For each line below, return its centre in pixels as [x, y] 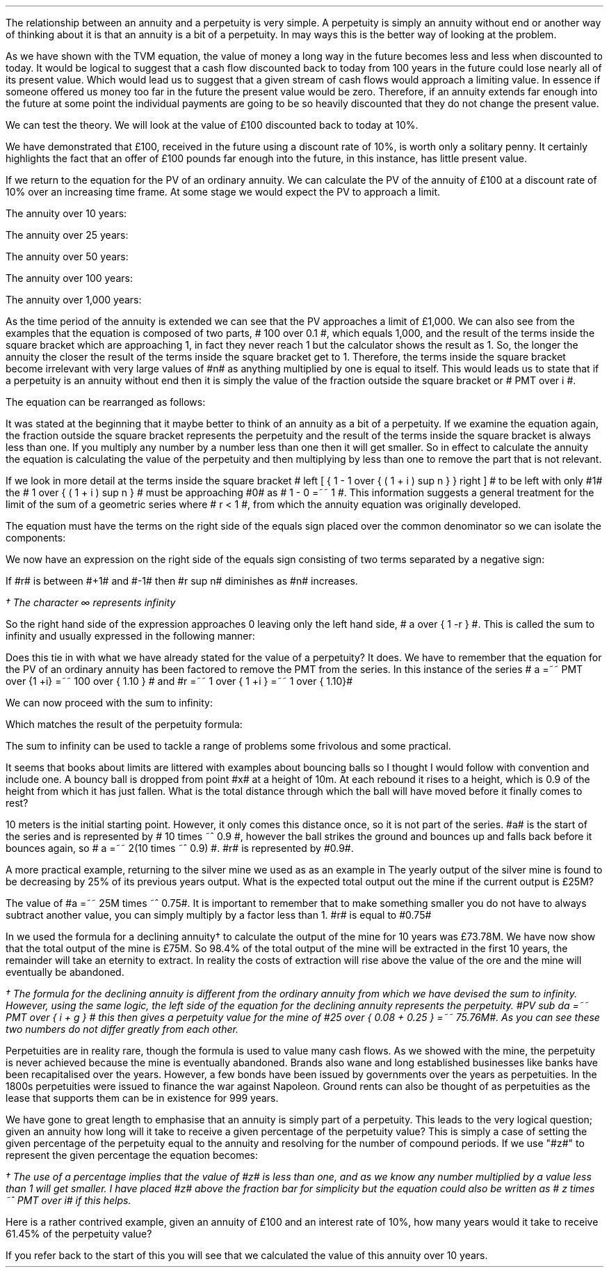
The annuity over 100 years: [69, 278]
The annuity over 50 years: [67, 256]
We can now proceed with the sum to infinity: [109, 703]
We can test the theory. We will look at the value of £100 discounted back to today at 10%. [212, 125]
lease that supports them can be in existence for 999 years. [142, 1098]
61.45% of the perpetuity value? [79, 1234]
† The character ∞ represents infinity [91, 602]
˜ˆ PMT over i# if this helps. [68, 1200]
